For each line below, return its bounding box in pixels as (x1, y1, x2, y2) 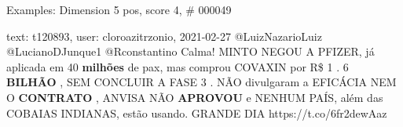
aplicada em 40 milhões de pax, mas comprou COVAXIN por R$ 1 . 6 (6, 58, 349, 74)
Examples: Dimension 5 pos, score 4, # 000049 (6, 2, 232, 17)
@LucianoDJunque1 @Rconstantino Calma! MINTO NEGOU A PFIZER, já (6, 43, 375, 60)
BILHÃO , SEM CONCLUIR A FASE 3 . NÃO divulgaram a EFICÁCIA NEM (6, 74, 397, 90)
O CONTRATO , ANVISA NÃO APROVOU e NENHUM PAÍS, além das (6, 89, 383, 105)
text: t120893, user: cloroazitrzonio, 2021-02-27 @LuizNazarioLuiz (6, 27, 322, 44)
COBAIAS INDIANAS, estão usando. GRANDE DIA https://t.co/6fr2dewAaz (6, 104, 387, 121)
